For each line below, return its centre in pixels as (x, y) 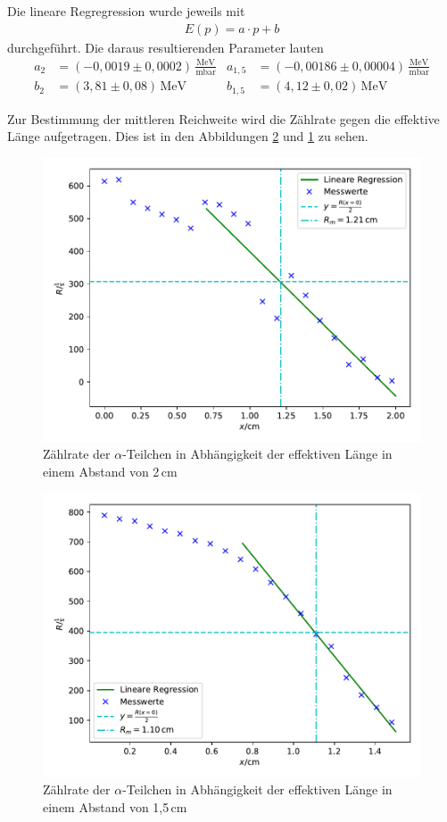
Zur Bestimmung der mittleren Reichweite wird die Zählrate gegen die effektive (223, 118)
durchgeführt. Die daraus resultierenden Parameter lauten (166, 47)
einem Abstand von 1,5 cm (115, 806)
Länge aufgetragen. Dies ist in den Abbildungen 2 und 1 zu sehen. (188, 136)
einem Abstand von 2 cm (110, 472)
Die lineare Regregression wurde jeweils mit (126, 11)
